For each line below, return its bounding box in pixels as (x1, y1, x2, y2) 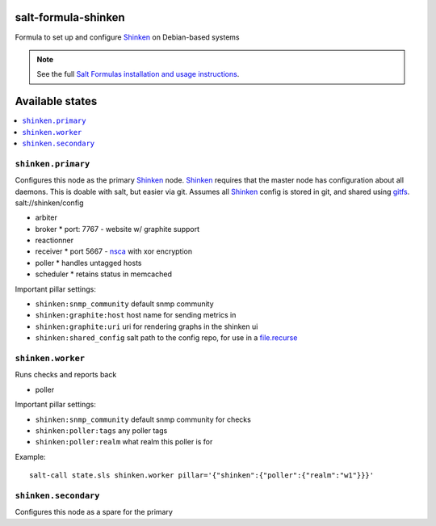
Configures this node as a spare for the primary (15, 507, 174, 517)
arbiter (35, 213, 58, 222)
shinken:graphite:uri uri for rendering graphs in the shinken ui (35, 322, 258, 331)
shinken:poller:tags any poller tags (35, 425, 168, 436)
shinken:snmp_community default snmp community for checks (35, 414, 252, 424)
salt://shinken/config (15, 198, 84, 208)
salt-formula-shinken (15, 11, 125, 24)
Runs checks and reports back (15, 370, 117, 380)
